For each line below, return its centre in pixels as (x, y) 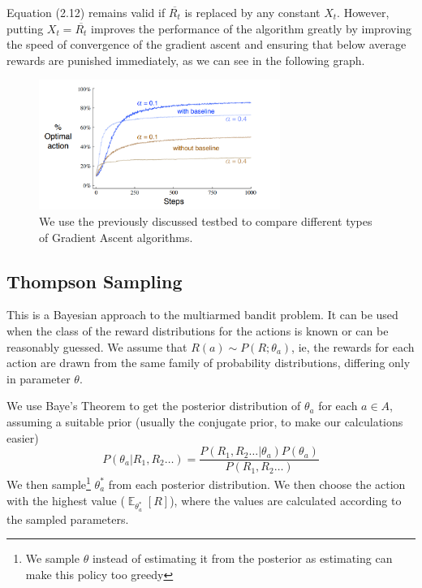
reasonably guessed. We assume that (97, 346)
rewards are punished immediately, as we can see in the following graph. (186, 60)
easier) (23, 437)
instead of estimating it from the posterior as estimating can (242, 558)
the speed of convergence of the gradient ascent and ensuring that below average (207, 44)
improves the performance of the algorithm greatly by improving (252, 28)
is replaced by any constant (252, 12)
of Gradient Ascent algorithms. (116, 237)
